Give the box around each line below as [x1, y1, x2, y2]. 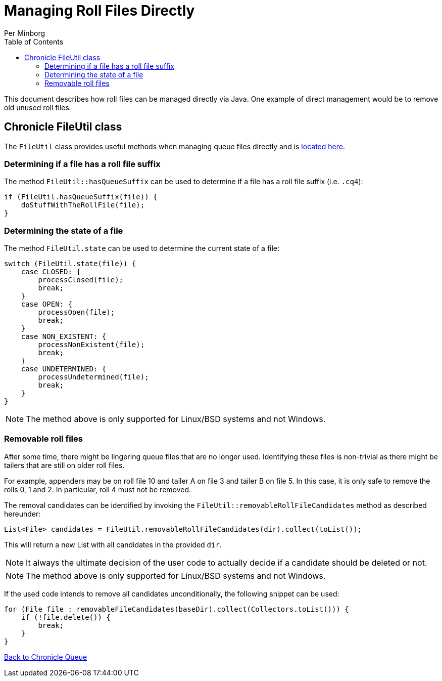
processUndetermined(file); [38, 373, 149, 381]
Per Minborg [4, 28, 45, 37]
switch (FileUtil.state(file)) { [4, 260, 136, 268]
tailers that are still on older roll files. [4, 460, 125, 470]
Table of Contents [4, 37, 64, 46]
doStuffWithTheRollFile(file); [21, 201, 145, 209]
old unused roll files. [4, 103, 71, 112]
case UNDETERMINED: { [21, 365, 107, 373]
